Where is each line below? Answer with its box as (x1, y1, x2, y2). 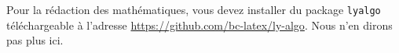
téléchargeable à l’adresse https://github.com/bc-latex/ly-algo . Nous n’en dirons (6, 16, 393, 33)
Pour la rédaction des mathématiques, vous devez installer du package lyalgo (6, 2, 381, 17)
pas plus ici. (6, 32, 64, 48)
